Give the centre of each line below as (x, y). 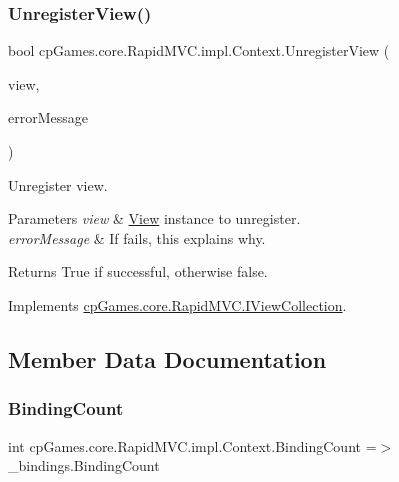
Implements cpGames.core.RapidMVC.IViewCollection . (177, 304)
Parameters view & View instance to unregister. (154, 218)
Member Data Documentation (167, 358)
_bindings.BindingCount (84, 465)
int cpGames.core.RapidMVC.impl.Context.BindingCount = (192, 445)
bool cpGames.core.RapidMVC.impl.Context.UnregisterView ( (199, 50)
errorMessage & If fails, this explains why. (137, 237)
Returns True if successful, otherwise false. (138, 271)
